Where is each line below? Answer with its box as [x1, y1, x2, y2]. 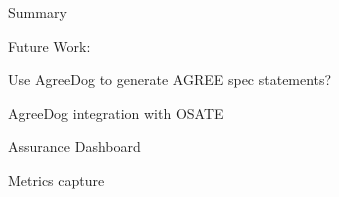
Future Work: [8, 35, 91, 56]
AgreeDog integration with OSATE [8, 102, 224, 123]
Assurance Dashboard [8, 136, 141, 157]
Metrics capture [8, 169, 105, 190]
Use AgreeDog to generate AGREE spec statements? [8, 69, 332, 90]
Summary [8, 2, 67, 22]
